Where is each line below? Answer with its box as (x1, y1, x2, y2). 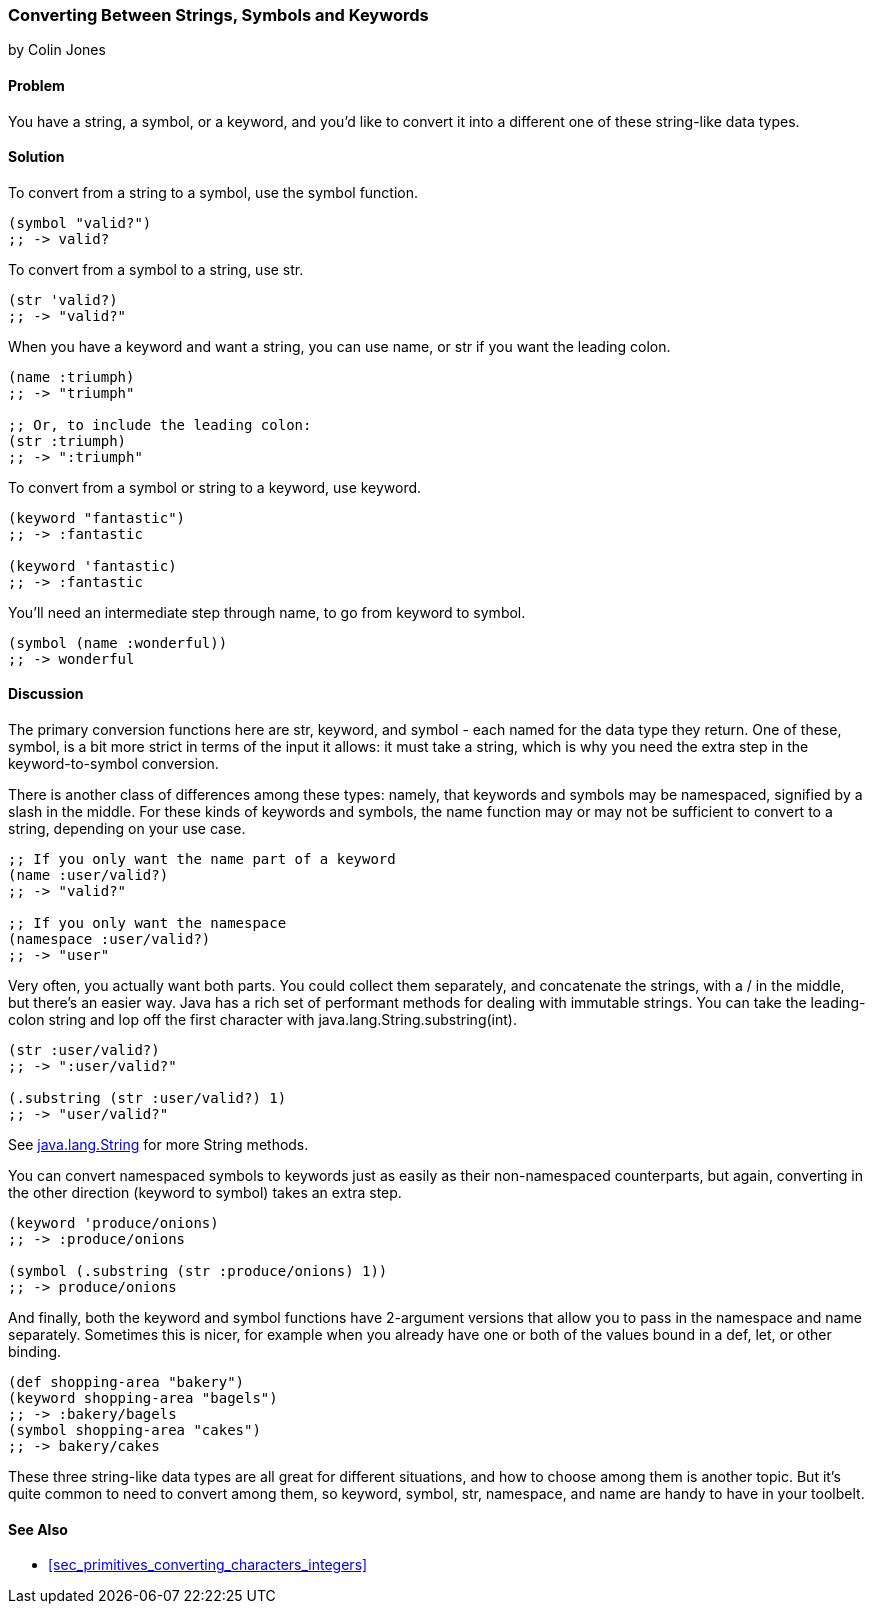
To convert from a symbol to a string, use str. (8, 260, 304, 278)
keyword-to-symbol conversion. (8, 755, 219, 773)
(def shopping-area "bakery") (8, 1374, 245, 1391)
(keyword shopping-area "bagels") (8, 1390, 278, 1407)
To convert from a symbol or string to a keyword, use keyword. (8, 478, 422, 496)
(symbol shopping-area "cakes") (8, 1422, 261, 1439)
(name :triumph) (8, 368, 135, 385)
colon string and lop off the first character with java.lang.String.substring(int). (8, 1011, 517, 1029)
